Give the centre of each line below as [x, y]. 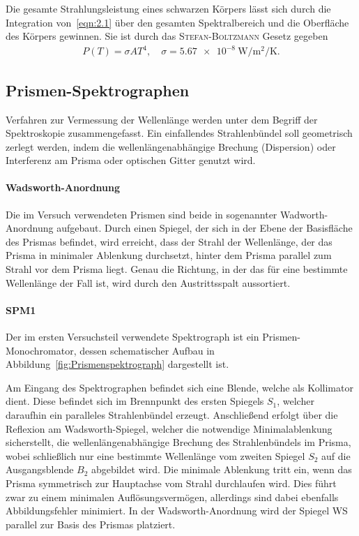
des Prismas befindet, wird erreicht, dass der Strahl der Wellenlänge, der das [169, 241]
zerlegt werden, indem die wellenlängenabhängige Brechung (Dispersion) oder [171, 146]
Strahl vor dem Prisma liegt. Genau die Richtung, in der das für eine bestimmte [177, 269]
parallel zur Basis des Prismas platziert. [91, 524]
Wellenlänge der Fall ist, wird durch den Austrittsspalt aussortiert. [148, 282]
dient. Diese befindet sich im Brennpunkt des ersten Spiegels [135, 401]
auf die [336, 455]
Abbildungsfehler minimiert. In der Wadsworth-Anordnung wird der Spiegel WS [177, 511]
